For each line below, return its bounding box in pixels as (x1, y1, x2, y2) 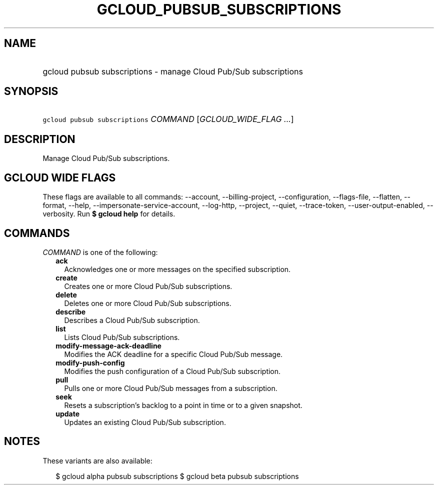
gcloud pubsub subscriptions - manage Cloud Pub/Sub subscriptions (42, 66, 303, 76)
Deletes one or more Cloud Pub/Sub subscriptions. (64, 298, 231, 307)
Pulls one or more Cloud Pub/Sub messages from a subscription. (64, 383, 277, 392)
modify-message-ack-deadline (55, 341, 161, 350)
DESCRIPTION (4, 132, 75, 145)
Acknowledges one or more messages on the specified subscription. (64, 264, 291, 273)
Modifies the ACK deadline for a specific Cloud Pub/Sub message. (64, 349, 283, 358)
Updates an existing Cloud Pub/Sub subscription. (64, 417, 226, 426)
